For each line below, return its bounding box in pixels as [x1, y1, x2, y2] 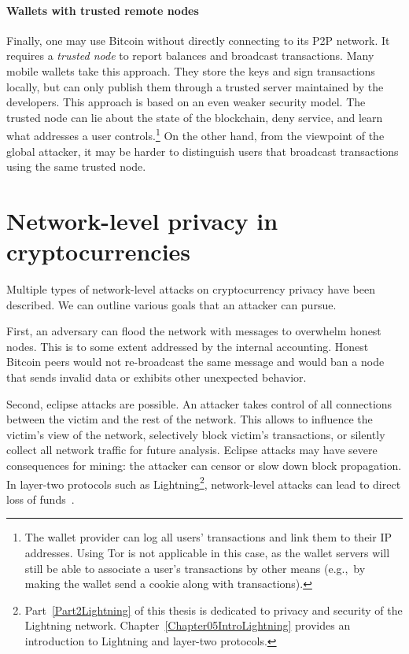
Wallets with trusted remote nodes [6, 2, 199, 18]
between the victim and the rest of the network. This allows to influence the [6, 411, 373, 427]
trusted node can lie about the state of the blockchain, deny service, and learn [6, 109, 383, 125]
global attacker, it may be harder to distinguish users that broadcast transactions [6, 142, 399, 159]
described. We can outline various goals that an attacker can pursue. [6, 296, 337, 312]
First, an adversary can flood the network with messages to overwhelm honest [6, 323, 381, 339]
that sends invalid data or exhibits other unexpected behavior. [6, 369, 307, 386]
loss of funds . [6, 490, 75, 507]
